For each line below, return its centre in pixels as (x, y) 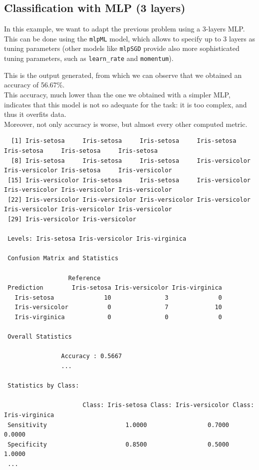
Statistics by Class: (43, 386)
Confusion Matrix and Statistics (63, 258)
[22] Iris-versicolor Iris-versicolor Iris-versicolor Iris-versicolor (129, 200)
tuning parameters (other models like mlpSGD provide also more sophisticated (122, 48)
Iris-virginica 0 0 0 (118, 317)
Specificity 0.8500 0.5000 (119, 444)
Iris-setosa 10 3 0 (118, 297)
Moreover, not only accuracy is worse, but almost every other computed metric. (126, 124)
